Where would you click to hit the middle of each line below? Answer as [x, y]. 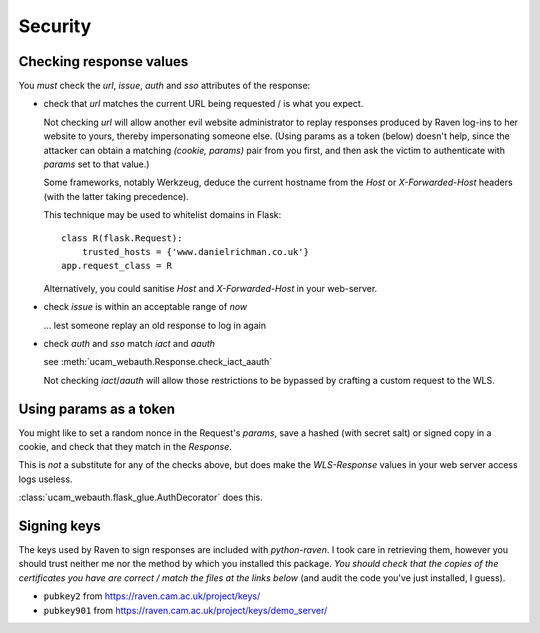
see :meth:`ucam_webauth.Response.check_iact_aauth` [158, 362]
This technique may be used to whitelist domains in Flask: [162, 215]
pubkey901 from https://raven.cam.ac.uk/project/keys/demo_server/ [185, 610]
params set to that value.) [96, 164]
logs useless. [45, 479]
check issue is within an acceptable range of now [145, 307]
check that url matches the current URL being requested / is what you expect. [203, 104]
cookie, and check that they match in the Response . [125, 446]
